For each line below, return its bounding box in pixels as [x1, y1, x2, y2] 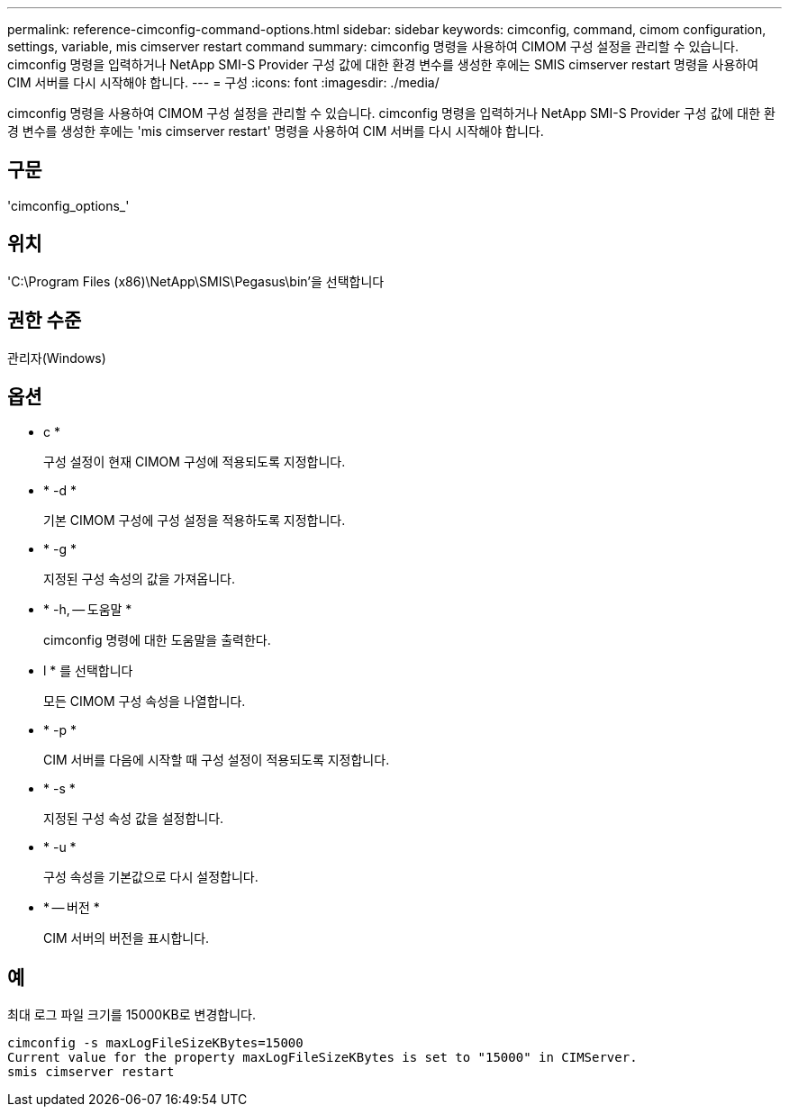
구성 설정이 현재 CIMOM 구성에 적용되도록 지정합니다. [43, 454, 346, 470]
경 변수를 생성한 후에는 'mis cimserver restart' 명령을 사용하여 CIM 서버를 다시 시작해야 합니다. [7, 123, 544, 139]
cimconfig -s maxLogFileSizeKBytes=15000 [7, 1036, 304, 1051]
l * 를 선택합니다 [43, 663, 133, 679]
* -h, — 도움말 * [43, 602, 132, 618]
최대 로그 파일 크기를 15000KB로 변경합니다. [7, 1007, 256, 1023]
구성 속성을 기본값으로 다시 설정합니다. [43, 869, 258, 885]
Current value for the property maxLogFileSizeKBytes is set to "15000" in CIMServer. [7, 1050, 638, 1065]
